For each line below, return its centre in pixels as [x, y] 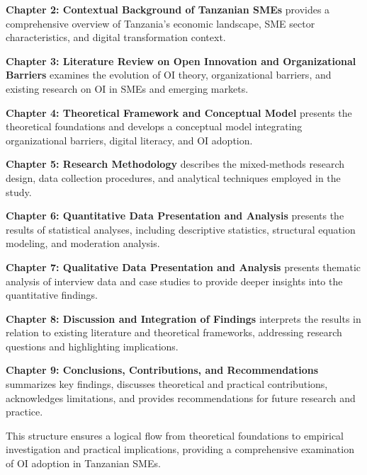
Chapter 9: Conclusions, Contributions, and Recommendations [162, 370]
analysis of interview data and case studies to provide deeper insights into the [174, 281]
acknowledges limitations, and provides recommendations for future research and [181, 397]
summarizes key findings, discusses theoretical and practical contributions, [167, 384]
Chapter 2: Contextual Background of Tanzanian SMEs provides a [168, 9]
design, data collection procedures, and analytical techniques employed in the [173, 177]
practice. [24, 412]
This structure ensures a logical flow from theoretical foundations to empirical [175, 435]
